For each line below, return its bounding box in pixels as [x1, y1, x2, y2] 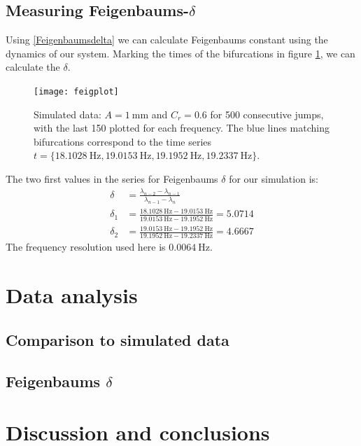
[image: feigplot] [34, 86, 119, 97]
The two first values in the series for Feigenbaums [6, 172, 218, 186]
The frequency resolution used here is [6, 239, 166, 254]
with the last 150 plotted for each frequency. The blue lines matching [34, 120, 330, 135]
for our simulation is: [229, 172, 318, 186]
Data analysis [6, 281, 138, 309]
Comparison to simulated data [6, 328, 229, 350]
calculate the [6, 60, 60, 74]
